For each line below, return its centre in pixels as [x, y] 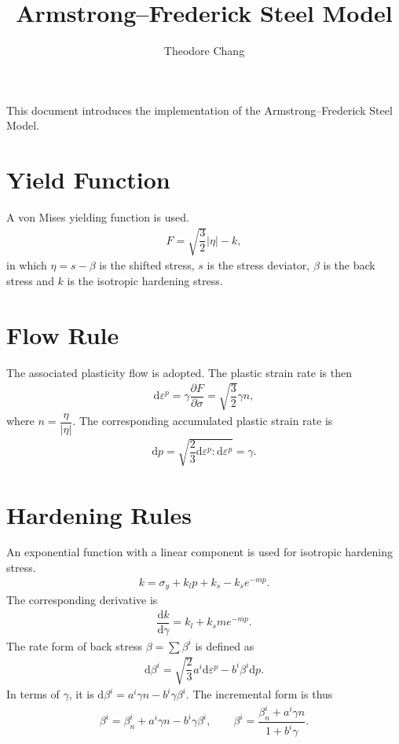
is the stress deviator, [258, 265]
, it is [81, 694]
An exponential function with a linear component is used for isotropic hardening [199, 552]
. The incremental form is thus [259, 694]
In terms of [33, 694]
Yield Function [88, 180]
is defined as [225, 645]
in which [27, 265]
